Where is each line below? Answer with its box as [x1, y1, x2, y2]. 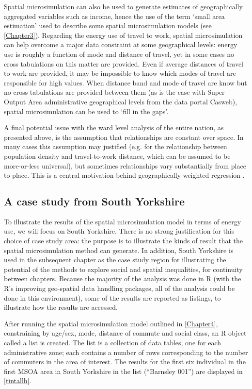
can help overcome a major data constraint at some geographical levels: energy [4, 39, 237, 50]
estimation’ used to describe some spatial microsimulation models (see [4, 20, 212, 31]
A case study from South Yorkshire [4, 194, 185, 209]
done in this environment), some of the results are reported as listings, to [4, 292, 221, 303]
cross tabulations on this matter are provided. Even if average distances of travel [4, 58, 243, 68]
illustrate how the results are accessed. [4, 302, 118, 312]
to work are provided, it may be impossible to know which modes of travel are [4, 68, 236, 78]
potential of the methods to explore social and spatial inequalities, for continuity [4, 264, 243, 274]
